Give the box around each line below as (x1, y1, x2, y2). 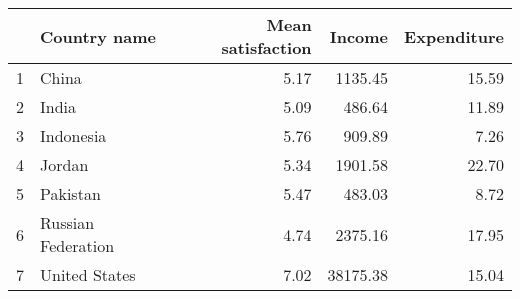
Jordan (40, 153, 89, 176)
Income (329, 24, 389, 48)
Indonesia (40, 124, 107, 147)
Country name (40, 24, 156, 48)
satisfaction (221, 36, 312, 59)
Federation (40, 234, 115, 257)
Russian (40, 211, 95, 234)
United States (40, 263, 136, 286)
